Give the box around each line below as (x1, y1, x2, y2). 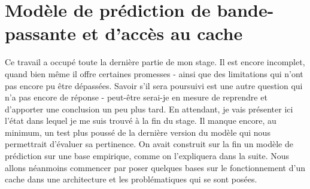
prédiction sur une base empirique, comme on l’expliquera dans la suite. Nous (5, 150, 289, 162)
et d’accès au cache (82, 21, 243, 45)
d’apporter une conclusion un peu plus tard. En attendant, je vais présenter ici (5, 102, 293, 115)
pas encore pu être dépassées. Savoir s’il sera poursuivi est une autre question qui (5, 79, 303, 92)
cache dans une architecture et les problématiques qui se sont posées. (5, 173, 257, 185)
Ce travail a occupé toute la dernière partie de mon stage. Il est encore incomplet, (5, 56, 305, 68)
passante (5, 21, 76, 45)
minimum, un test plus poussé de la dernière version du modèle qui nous (5, 126, 271, 138)
